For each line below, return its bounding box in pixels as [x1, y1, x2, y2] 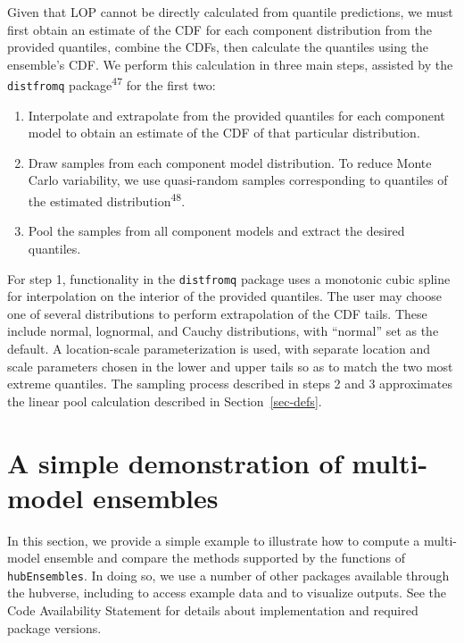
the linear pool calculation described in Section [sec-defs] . [7, 391, 322, 410]
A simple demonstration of [7, 444, 343, 480]
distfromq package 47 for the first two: [7, 73, 216, 95]
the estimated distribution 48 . [28, 189, 186, 210]
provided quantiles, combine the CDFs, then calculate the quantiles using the [7, 38, 429, 56]
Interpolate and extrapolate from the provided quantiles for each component [28, 105, 445, 124]
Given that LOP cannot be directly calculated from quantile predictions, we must [7, 3, 453, 21]
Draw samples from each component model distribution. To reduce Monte [28, 153, 432, 171]
